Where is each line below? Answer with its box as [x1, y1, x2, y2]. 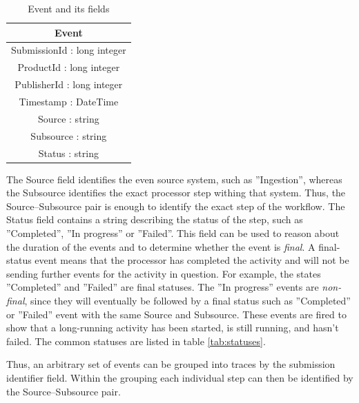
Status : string [38, 145, 99, 160]
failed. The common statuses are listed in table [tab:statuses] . [6, 333, 266, 348]
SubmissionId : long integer [11, 43, 126, 57]
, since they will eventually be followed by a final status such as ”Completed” [24, 293, 351, 307]
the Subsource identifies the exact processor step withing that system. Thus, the [6, 185, 346, 200]
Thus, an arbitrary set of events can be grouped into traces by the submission [6, 357, 336, 371]
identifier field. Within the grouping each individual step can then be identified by [6, 370, 353, 384]
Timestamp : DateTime [19, 94, 119, 108]
